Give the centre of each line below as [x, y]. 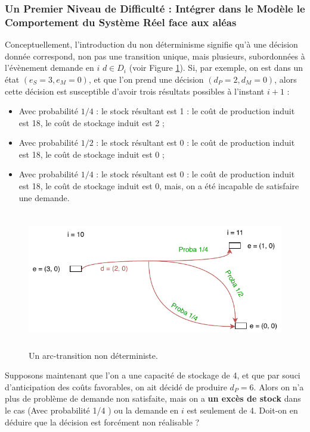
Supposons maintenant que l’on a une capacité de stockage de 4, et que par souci [153, 375]
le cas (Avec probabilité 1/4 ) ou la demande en [92, 410]
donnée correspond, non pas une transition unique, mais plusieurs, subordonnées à [155, 56]
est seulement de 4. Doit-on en [242, 410]
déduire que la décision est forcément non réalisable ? [102, 422]
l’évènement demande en [49, 68]
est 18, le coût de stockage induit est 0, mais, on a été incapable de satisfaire [159, 186]
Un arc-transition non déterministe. [93, 355]
